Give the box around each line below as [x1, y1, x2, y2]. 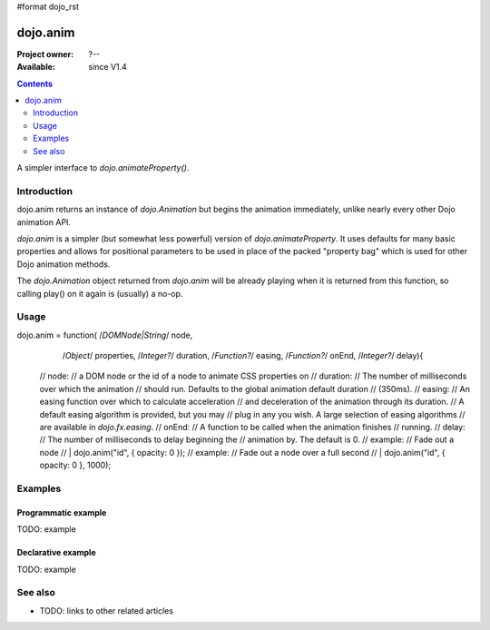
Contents [16, 78, 54, 89]
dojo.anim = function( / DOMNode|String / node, [16, 330, 193, 340]
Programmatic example [16, 507, 107, 517]
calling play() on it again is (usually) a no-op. [16, 288, 183, 299]
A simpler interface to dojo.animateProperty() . [16, 162, 190, 173]
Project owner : [16, 48, 74, 59]
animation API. [16, 216, 72, 227]
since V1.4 [88, 62, 127, 73]
